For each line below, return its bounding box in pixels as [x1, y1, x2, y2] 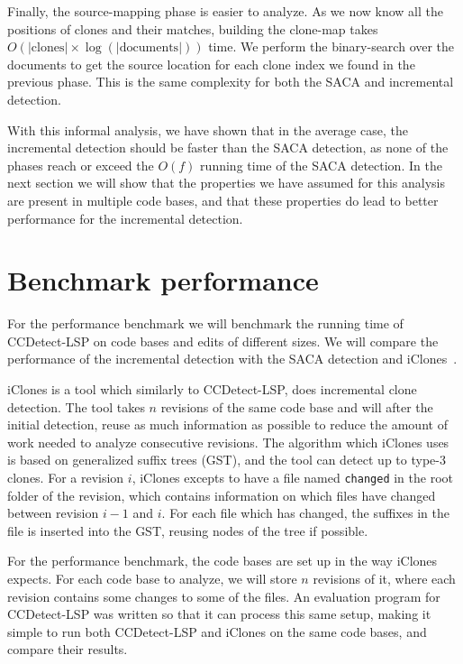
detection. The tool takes [7, 397, 145, 416]
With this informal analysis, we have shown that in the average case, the [7, 120, 408, 139]
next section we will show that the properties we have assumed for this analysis [7, 173, 446, 192]
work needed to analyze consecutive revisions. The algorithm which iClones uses [7, 432, 449, 451]
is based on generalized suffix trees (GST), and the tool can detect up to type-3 [7, 450, 446, 469]
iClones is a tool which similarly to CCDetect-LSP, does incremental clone [7, 380, 417, 399]
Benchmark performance [7, 262, 319, 299]
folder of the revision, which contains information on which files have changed [7, 485, 436, 504]
